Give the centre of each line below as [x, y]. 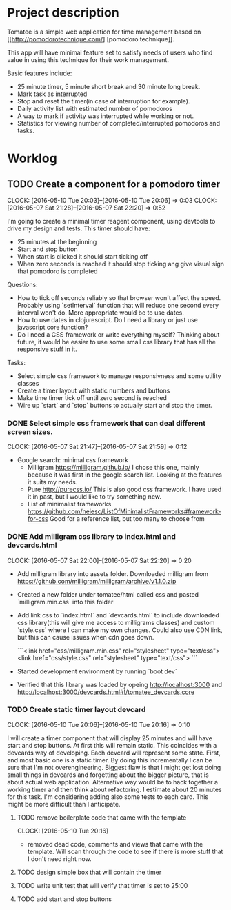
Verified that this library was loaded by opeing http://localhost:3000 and [120, 684]
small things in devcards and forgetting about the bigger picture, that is [108, 775]
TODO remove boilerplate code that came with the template [102, 817]
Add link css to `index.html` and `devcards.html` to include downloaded [118, 615]
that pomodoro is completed [57, 271]
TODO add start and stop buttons [64, 899]
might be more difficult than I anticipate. [64, 804]
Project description [63, 13]
